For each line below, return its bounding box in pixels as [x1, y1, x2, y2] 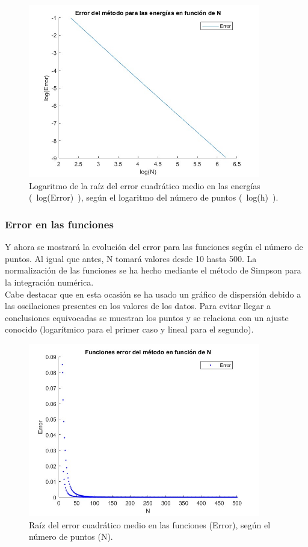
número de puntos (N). [29, 530, 113, 543]
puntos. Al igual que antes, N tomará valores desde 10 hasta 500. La [5, 252, 257, 264]
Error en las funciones [5, 216, 114, 231]
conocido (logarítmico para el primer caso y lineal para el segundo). [5, 323, 254, 336]
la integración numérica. [5, 275, 94, 288]
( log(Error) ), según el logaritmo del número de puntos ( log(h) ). [29, 191, 279, 204]
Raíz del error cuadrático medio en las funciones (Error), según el [29, 518, 271, 531]
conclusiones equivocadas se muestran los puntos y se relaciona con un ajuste [5, 311, 289, 324]
